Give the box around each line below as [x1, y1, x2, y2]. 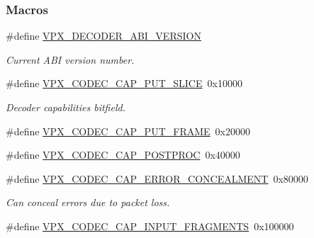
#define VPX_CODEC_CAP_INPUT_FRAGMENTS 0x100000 [6, 218, 294, 233]
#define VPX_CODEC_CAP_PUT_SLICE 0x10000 [6, 76, 242, 91]
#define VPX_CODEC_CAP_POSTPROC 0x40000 [6, 147, 240, 162]
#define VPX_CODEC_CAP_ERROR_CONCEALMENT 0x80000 [6, 171, 308, 186]
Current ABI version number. [6, 52, 135, 67]
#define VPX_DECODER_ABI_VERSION [6, 28, 201, 43]
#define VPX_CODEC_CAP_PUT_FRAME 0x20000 [6, 123, 250, 138]
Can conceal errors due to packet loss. [6, 195, 170, 210]
